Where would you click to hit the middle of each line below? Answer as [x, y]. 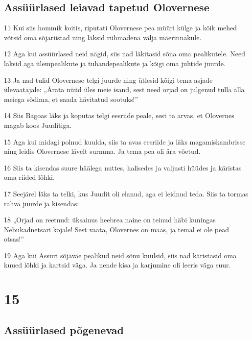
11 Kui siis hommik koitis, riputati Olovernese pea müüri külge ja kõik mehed [121, 28]
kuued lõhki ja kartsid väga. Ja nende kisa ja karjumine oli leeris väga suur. [117, 265]
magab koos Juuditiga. [38, 125]
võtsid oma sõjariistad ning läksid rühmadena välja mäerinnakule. [103, 37]
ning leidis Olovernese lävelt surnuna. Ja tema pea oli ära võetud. [102, 151]
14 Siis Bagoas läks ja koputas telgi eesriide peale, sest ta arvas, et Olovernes [119, 115]
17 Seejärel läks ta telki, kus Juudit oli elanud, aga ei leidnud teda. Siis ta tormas [126, 193]
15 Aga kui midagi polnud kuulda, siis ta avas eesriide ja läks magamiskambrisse [125, 141]
